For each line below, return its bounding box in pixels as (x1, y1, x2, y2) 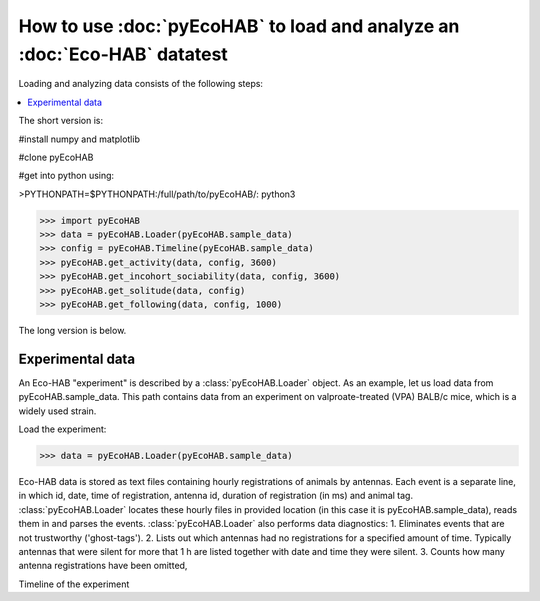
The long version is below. (18, 325, 127, 336)
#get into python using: (18, 170, 115, 182)
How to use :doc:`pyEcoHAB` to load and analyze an (18, 15, 460, 37)
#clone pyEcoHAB (18, 151, 94, 163)
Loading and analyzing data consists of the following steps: (18, 78, 264, 90)
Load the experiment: (18, 423, 107, 435)
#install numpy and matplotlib (18, 133, 140, 145)
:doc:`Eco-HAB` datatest (18, 43, 229, 65)
